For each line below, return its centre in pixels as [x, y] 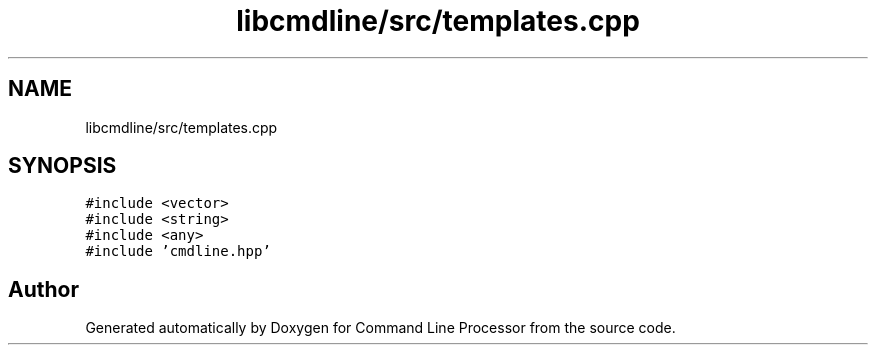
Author [43, 289]
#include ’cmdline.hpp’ [178, 251]
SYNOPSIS [62, 166]
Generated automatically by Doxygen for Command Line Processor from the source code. [380, 328]
